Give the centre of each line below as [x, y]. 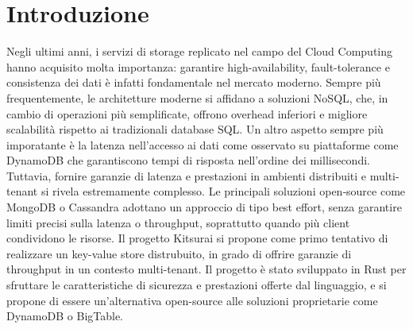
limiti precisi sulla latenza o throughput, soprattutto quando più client [178, 222]
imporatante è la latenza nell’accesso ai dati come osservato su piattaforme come [203, 144]
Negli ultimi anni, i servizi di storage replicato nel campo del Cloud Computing [200, 51]
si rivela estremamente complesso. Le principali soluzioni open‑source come [223, 191]
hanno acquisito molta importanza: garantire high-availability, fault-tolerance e [198, 66]
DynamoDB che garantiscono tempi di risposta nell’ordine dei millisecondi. [188, 160]
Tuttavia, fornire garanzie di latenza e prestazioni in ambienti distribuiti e [187, 175]
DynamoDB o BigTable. [65, 316]
